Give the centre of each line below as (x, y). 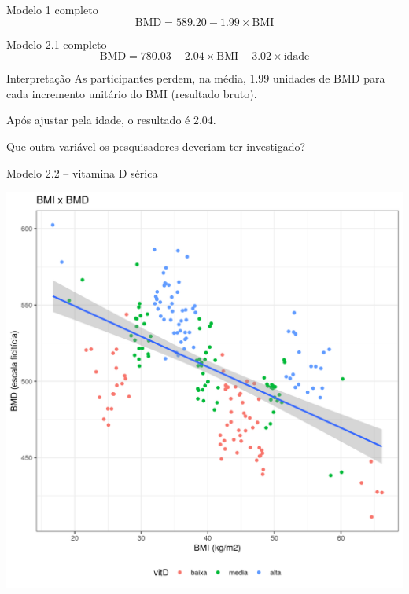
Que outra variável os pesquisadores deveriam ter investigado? (156, 146)
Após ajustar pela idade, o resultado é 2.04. (111, 120)
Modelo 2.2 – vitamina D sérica (82, 172)
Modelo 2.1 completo (57, 44)
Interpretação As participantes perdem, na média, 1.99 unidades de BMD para (196, 78)
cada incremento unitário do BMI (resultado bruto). (132, 93)
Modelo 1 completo (52, 9)
